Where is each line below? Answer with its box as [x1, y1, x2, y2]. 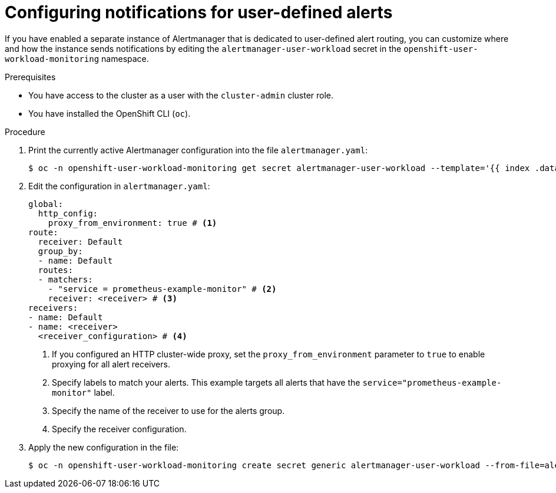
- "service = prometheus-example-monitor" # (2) [48, 284, 277, 294]
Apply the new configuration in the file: [28, 442, 179, 452]
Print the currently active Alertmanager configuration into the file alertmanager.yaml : [28, 144, 368, 155]
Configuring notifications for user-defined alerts [5, 2, 393, 22]
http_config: [38, 208, 98, 218]
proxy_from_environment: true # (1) [48, 218, 217, 228]
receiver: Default [38, 236, 123, 246]
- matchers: [38, 274, 93, 284]
